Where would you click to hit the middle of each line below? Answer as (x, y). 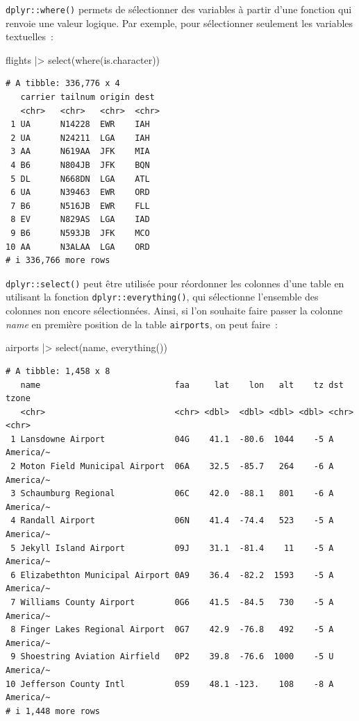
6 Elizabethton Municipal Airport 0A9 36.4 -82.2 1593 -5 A (172, 575)
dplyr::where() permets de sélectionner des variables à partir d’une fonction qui (179, 9)
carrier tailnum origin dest (87, 97)
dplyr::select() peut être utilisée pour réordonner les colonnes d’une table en (175, 283)
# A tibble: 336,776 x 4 (63, 84)
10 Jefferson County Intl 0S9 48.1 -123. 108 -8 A (170, 684)
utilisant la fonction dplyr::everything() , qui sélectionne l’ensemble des (162, 297)
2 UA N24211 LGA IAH (80, 138)
